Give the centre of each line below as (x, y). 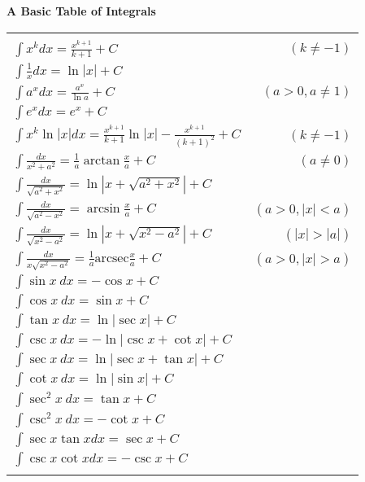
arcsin (103, 208)
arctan (102, 160)
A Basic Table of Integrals (81, 11)
